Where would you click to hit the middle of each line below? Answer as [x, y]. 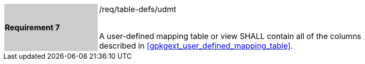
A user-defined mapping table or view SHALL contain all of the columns [230, 36]
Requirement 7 [32, 27]
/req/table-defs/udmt [138, 9]
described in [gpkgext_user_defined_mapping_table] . [196, 46]
